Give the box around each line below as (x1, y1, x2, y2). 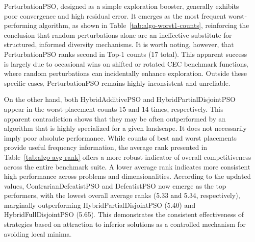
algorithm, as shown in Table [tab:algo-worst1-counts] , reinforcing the (39, 20, 249, 30)
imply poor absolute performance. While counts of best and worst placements (4, 132, 237, 143)
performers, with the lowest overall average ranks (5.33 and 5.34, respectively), (4, 190, 240, 200)
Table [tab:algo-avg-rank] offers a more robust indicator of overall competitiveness (4, 151, 251, 162)
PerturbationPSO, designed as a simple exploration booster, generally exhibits (4, 1, 239, 11)
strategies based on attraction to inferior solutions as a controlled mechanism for (4, 219, 246, 229)
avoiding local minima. (4, 228, 72, 239)
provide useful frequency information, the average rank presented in (4, 142, 207, 152)
